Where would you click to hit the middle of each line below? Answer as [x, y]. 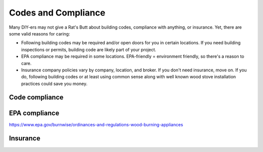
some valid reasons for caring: [39, 34]
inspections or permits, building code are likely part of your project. [89, 50]
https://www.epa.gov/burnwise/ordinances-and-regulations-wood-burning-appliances [96, 124]
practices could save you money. [54, 84]
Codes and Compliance [57, 13]
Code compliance [36, 97]
